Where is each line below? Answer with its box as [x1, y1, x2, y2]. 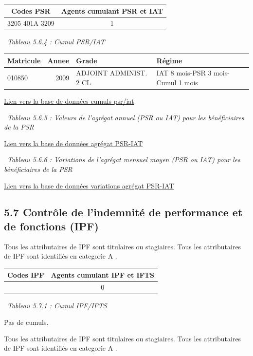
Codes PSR [11, 5, 51, 16]
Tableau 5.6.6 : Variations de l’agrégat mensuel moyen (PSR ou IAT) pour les [7, 154, 240, 165]
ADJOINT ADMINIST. [76, 68, 147, 78]
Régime [156, 55, 182, 65]
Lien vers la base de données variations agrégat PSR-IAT [4, 180, 174, 190]
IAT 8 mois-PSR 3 [156, 68, 212, 78]
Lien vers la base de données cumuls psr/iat [4, 96, 134, 106]
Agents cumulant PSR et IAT [61, 5, 163, 16]
